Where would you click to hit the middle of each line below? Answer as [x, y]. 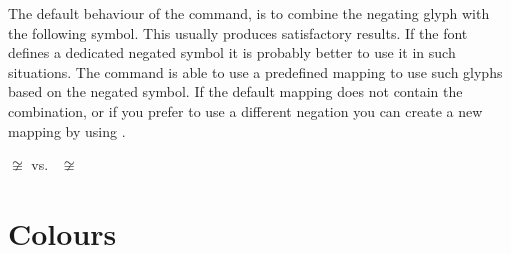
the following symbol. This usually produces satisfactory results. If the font [238, 32]
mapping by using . [67, 130]
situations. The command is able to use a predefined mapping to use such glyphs [255, 71]
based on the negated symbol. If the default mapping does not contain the [235, 91]
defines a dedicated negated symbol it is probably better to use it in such [232, 52]
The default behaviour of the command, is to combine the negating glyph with [249, 13]
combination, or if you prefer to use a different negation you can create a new [245, 110]
